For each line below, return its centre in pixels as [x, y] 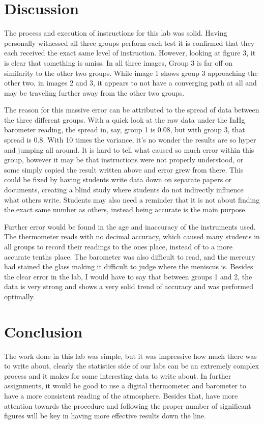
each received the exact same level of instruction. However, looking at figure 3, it [130, 53]
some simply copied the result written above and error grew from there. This [124, 169]
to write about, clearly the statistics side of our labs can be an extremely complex [132, 366]
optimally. [20, 296]
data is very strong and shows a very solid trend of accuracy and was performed [129, 286]
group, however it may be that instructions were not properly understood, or [124, 160]
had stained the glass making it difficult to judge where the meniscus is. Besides [129, 266]
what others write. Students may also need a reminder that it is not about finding [132, 199]
